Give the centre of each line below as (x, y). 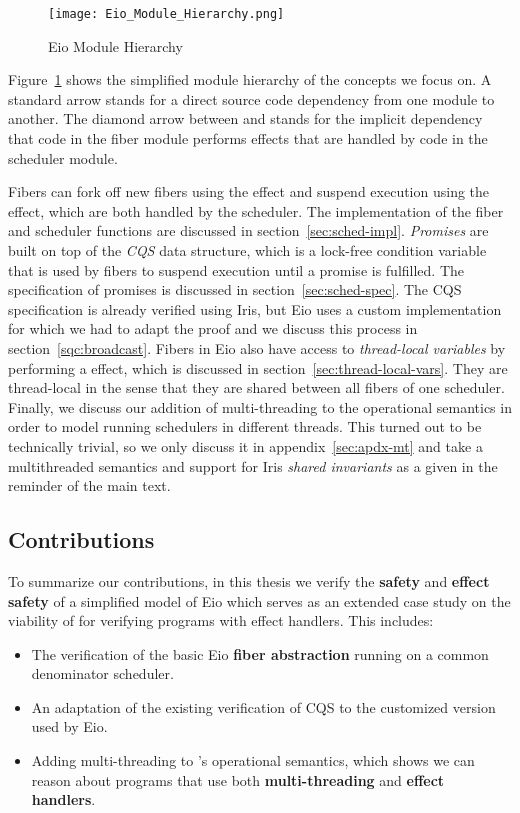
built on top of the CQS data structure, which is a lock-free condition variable (247, 250)
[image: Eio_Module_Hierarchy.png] (166, 14)
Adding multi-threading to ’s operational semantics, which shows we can (253, 760)
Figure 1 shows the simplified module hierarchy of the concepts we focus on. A (250, 79)
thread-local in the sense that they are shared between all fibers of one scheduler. (256, 387)
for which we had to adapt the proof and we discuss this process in (213, 328)
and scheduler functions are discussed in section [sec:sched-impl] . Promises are (248, 230)
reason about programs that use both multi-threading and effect (238, 779)
